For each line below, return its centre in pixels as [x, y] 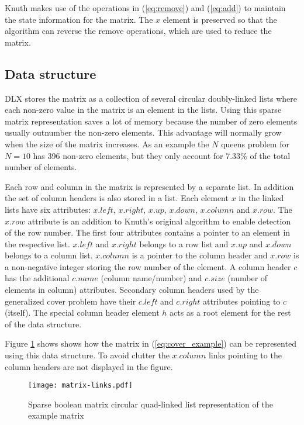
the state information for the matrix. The [79, 19]
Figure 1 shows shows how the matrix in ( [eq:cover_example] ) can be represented [151, 343]
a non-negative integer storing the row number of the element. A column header [148, 266]
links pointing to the [245, 355]
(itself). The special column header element [82, 312]
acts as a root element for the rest [230, 312]
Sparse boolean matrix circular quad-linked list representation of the [151, 404]
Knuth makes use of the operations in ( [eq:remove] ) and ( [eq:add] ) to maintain [145, 8]
